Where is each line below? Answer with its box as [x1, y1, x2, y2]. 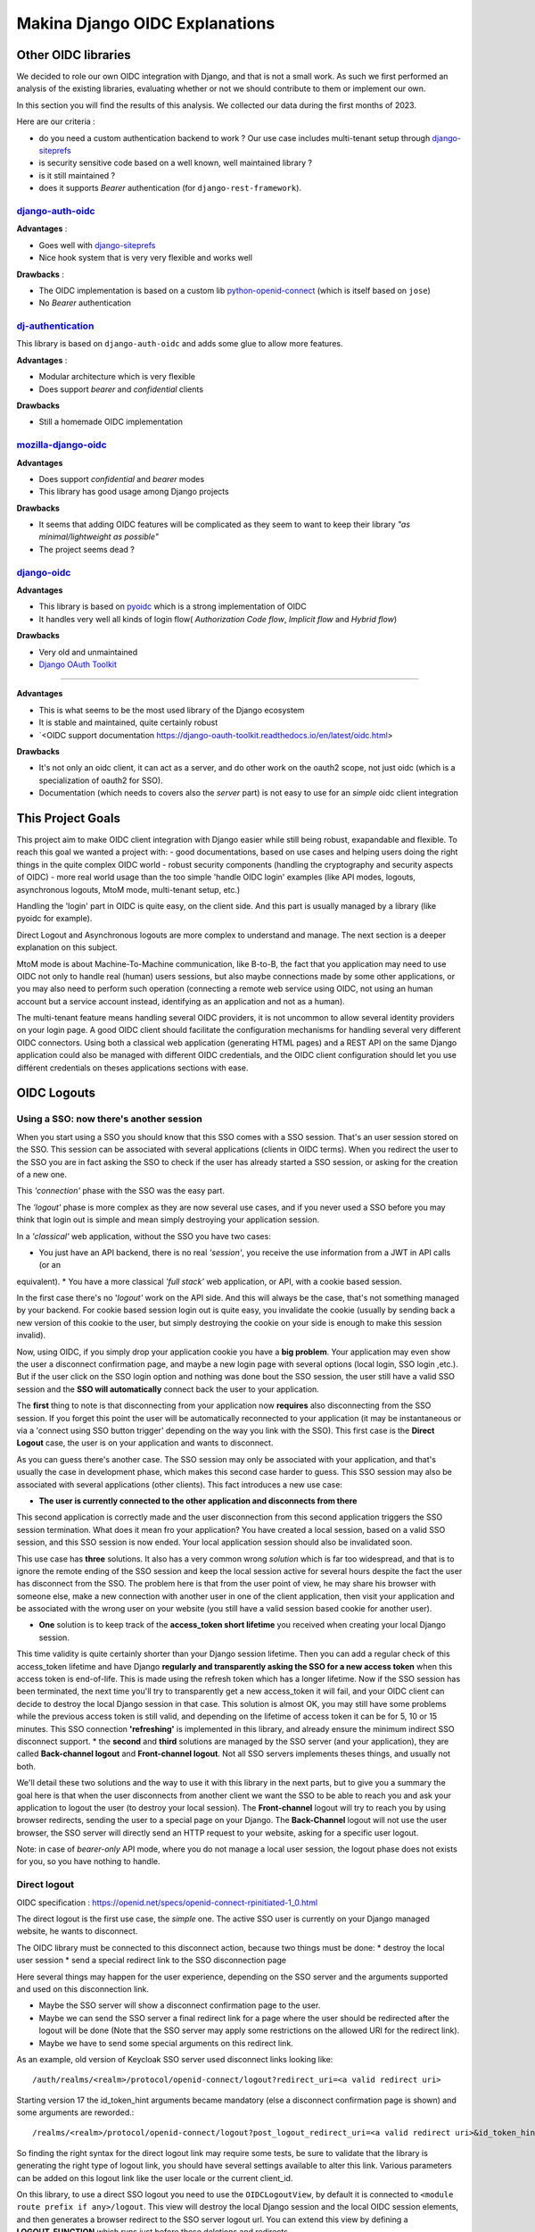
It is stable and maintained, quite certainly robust [38, 717, 218, 728]
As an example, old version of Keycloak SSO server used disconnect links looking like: [16, 2053, 333, 2064]
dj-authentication [16, 320, 95, 332]
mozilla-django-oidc [16, 438, 107, 451]
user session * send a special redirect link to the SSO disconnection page [16, 1955, 287, 1966]
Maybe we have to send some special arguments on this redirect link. [38, 2037, 293, 2048]
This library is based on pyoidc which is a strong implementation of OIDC [38, 601, 307, 612]
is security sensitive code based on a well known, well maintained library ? [38, 157, 312, 169]
